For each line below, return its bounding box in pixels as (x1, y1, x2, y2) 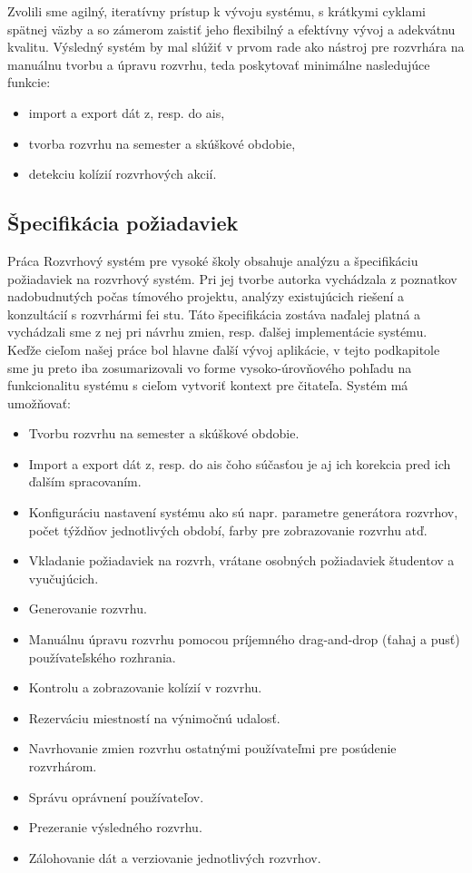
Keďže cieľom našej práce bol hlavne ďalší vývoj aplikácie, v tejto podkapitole (7, 339, 440, 358)
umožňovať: (7, 393, 71, 412)
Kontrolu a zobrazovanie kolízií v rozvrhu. (28, 678, 262, 697)
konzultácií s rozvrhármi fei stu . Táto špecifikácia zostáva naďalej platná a (7, 304, 421, 323)
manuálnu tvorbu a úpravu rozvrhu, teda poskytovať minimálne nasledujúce (7, 54, 430, 74)
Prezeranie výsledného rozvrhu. (28, 818, 202, 837)
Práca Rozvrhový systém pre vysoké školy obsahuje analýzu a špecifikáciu (7, 250, 418, 270)
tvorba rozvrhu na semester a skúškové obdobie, (28, 133, 296, 152)
